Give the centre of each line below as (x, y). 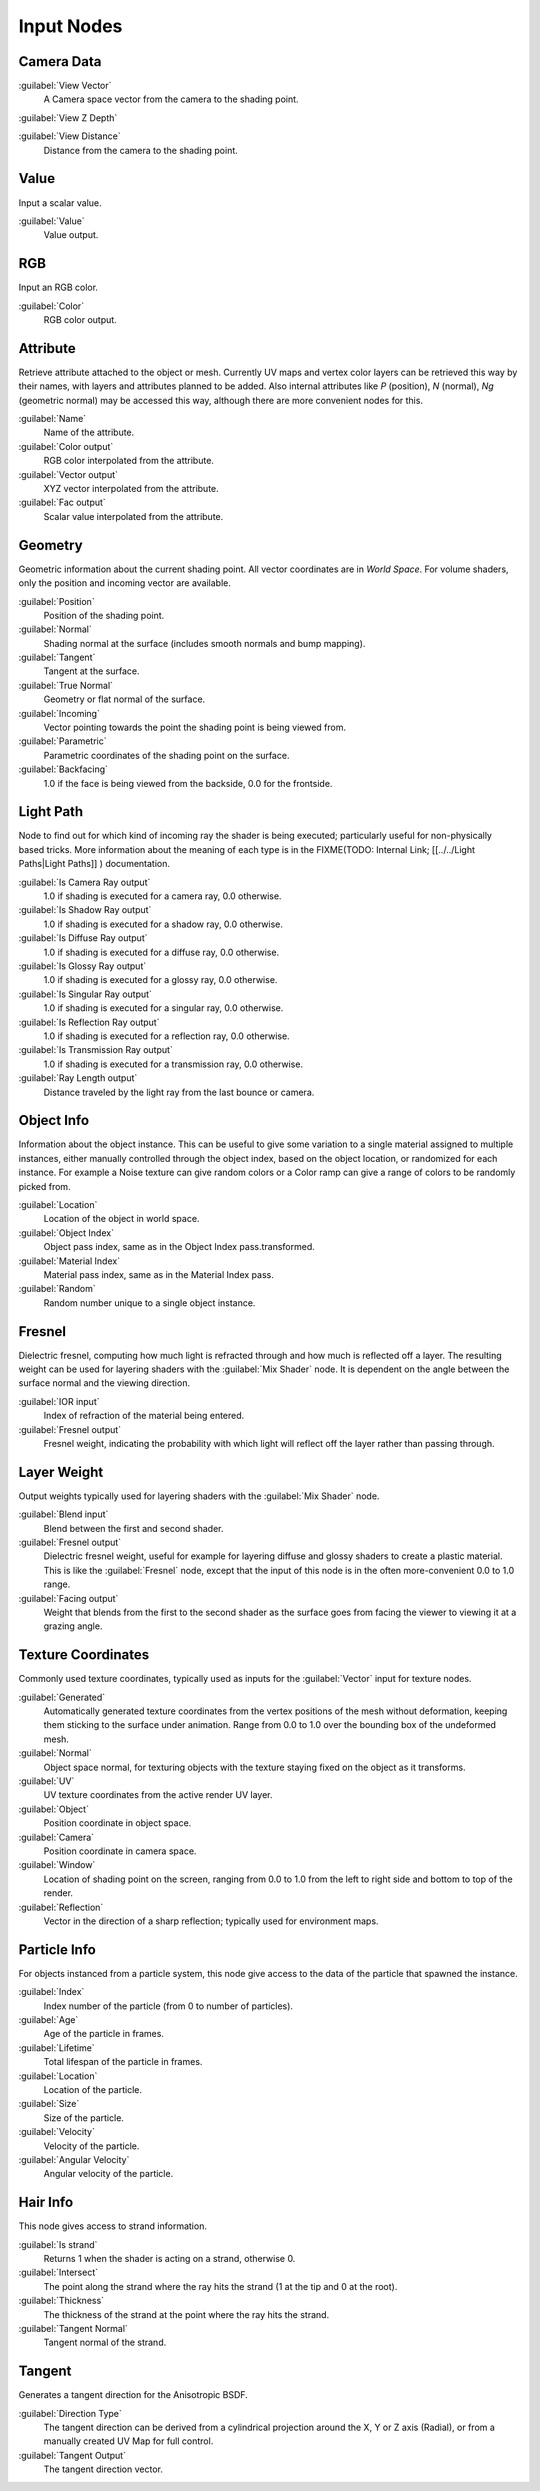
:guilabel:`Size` (49, 2104)
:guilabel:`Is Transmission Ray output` (96, 1050)
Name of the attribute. (89, 432)
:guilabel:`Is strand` (58, 2244)
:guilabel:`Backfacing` (63, 769)
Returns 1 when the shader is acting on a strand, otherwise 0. (169, 2258)
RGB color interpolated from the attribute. (129, 461)
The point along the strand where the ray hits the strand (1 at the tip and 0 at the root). (220, 2286)
